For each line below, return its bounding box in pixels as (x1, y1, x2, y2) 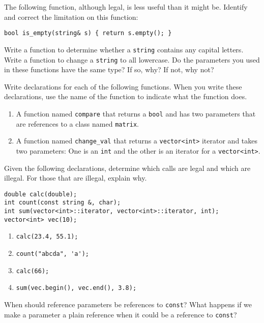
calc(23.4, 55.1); (16, 233, 78, 241)
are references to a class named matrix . (16, 118, 139, 129)
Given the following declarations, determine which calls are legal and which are (4, 162, 251, 173)
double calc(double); (4, 190, 77, 198)
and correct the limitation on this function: (4, 11, 138, 22)
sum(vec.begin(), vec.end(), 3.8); (16, 284, 137, 292)
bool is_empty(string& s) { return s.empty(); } (4, 30, 172, 37)
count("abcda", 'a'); (16, 250, 89, 258)
